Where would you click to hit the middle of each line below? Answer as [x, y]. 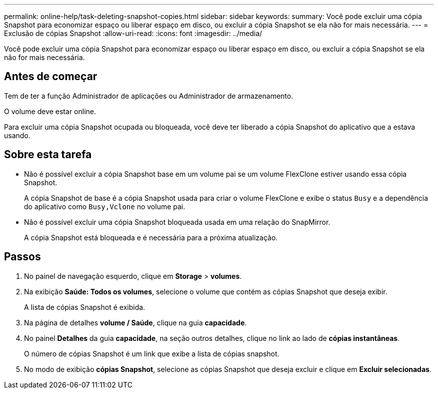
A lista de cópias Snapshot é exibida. [85, 307]
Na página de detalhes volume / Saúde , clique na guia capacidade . [135, 322]
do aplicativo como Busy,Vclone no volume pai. [105, 206]
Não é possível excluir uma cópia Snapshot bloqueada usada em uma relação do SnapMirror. [177, 222]
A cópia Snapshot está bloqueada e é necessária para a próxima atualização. [151, 237]
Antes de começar [51, 77]
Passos [22, 257]
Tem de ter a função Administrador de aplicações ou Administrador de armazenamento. [149, 96]
